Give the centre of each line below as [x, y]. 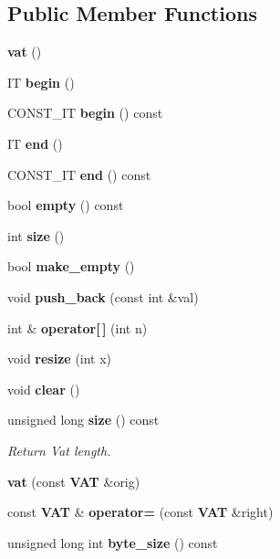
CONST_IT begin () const [85, 113]
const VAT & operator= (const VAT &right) [140, 512]
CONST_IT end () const [79, 174]
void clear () [44, 389]
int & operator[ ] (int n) [78, 327]
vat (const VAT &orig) [74, 481]
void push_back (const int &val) [103, 296]
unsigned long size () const [83, 420]
